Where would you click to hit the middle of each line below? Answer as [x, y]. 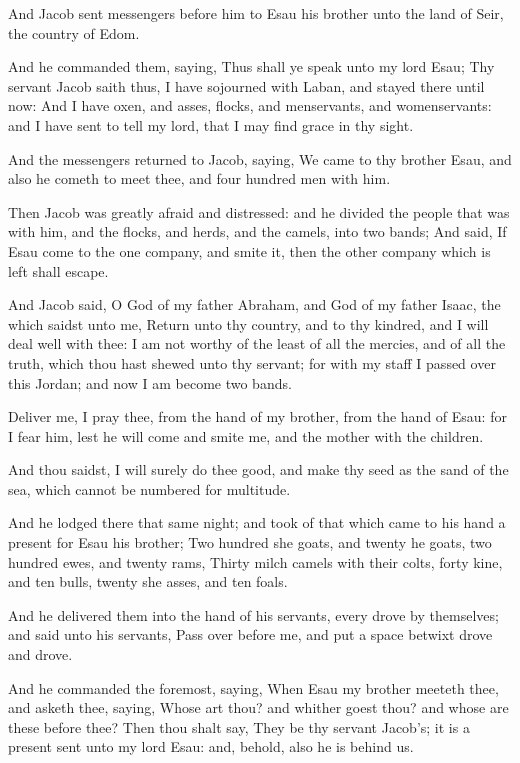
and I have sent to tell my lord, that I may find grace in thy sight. [211, 124]
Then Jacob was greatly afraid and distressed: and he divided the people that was [259, 211]
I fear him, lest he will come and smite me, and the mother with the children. [246, 435]
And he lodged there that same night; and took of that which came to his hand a [257, 522]
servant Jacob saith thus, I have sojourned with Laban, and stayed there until [246, 85]
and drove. [40, 654]
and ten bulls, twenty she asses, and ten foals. [148, 581]
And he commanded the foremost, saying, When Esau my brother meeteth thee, [253, 687]
